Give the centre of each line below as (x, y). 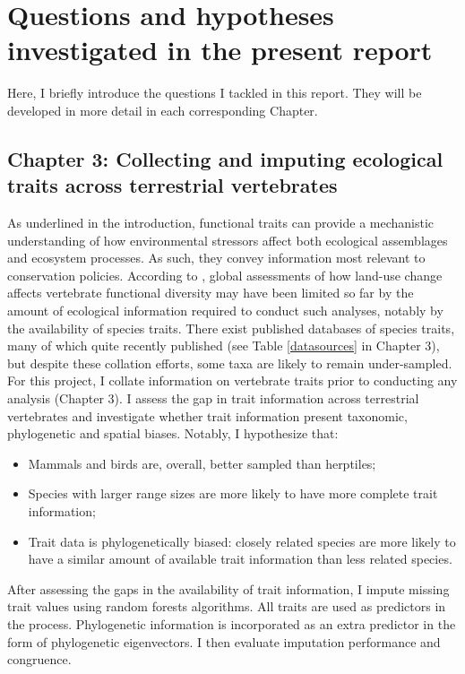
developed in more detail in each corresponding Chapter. (163, 110)
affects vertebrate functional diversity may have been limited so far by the (211, 293)
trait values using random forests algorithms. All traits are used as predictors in (227, 606)
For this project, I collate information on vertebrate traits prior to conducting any (232, 380)
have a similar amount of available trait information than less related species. (240, 559)
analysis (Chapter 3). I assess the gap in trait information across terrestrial (213, 398)
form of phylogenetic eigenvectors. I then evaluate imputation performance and (224, 641)
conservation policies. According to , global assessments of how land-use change (225, 275)
